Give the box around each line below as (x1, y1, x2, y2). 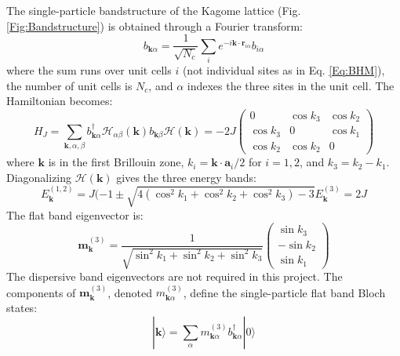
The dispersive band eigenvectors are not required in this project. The (6, 268, 343, 285)
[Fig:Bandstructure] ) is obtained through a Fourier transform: (6, 17, 304, 34)
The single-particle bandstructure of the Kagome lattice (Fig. (6, 2, 301, 18)
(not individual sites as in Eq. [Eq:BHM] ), (182, 61, 385, 78)
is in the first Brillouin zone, (48, 154, 184, 170)
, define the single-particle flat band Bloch (183, 284, 386, 300)
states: (6, 300, 38, 316)
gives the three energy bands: (116, 169, 256, 185)
